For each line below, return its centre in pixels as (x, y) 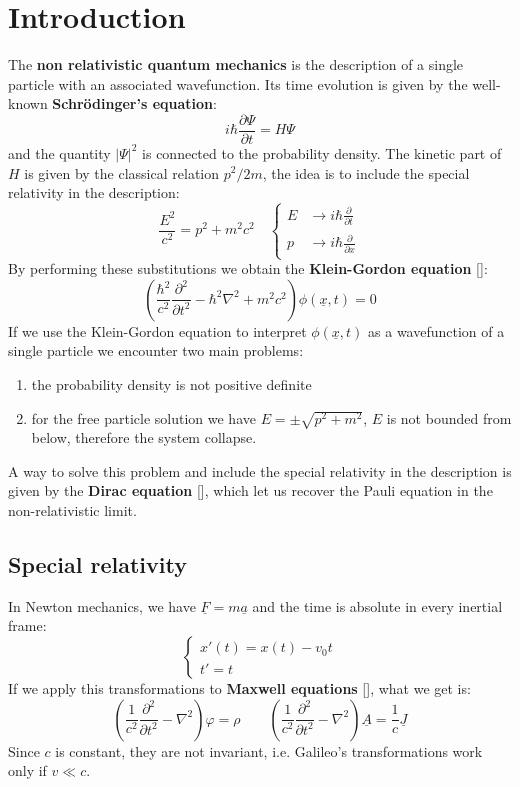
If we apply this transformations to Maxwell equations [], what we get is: (239, 688)
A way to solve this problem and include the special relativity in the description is (260, 470)
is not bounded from (449, 417)
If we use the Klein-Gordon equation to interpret (157, 330)
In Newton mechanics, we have (102, 605)
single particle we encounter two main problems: (156, 350)
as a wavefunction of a (436, 330)
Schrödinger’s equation (133, 103)
